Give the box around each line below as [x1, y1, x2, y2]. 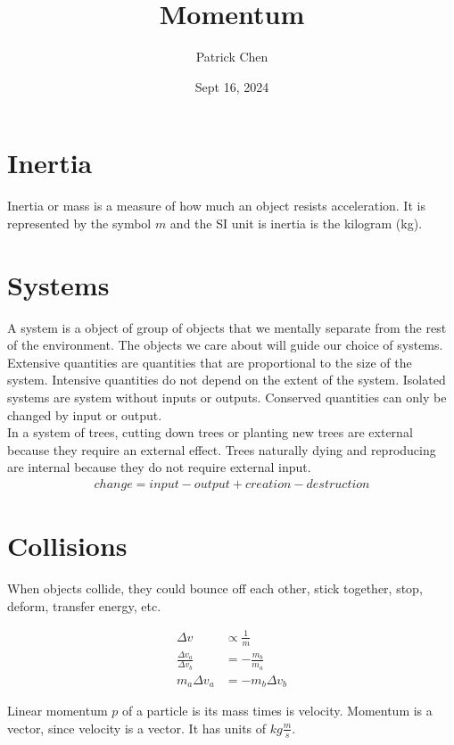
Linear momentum [7, 701, 108, 720]
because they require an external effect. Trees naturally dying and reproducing [7, 440, 436, 459]
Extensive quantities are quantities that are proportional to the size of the [7, 352, 412, 371]
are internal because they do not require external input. [7, 458, 311, 476]
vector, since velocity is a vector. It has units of [7, 718, 267, 737]
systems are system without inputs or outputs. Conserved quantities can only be [7, 387, 447, 406]
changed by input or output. [7, 405, 162, 424]
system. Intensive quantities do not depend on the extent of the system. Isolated [7, 370, 446, 389]
